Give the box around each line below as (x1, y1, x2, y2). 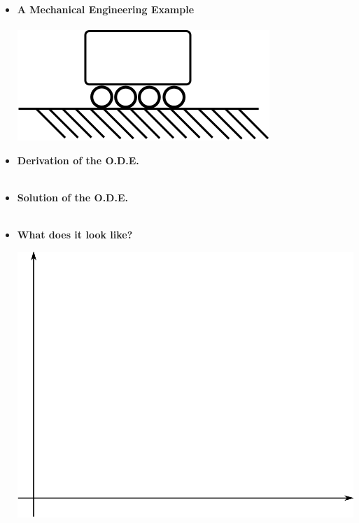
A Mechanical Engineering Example (17, 2, 195, 16)
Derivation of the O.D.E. (17, 152, 139, 167)
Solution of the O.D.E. (17, 189, 128, 204)
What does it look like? (17, 227, 133, 242)
